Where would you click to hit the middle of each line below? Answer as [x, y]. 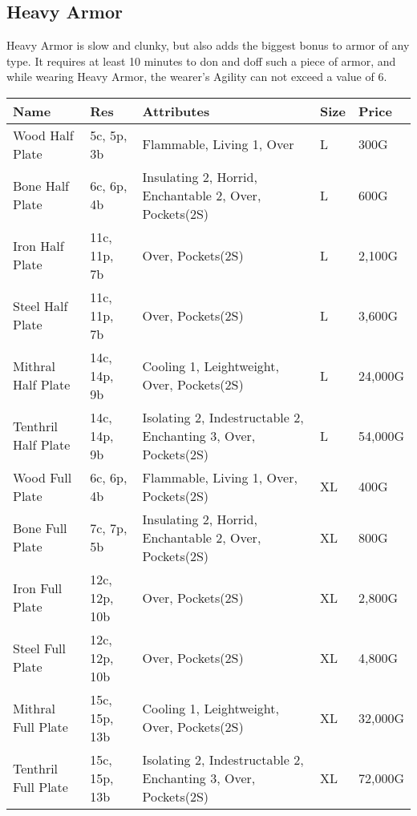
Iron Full [38, 588]
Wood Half [43, 135]
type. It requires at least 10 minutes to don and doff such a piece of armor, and [201, 61]
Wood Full [43, 477]
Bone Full [40, 528]
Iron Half [38, 246]
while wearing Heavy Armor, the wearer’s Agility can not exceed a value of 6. [197, 77]
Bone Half [41, 186]
